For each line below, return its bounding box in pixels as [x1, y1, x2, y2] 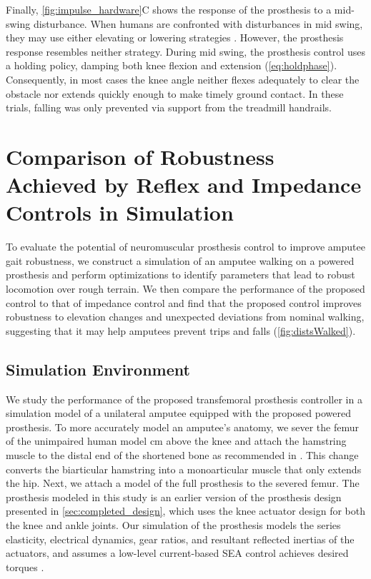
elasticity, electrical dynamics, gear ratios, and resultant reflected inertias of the [6, 531, 355, 546]
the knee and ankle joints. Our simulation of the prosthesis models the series [6, 517, 341, 532]
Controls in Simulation [6, 198, 234, 227]
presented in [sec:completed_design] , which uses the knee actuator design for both [6, 503, 366, 518]
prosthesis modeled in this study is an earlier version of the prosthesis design [6, 489, 342, 504]
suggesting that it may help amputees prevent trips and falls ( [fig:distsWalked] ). [6, 323, 356, 338]
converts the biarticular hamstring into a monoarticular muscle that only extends [6, 461, 362, 476]
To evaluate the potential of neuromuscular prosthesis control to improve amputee [6, 239, 365, 254]
